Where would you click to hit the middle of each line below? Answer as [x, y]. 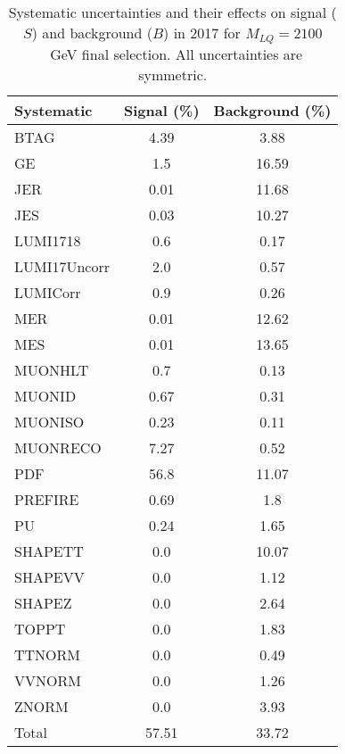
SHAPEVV [49, 576]
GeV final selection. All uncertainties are [177, 54]
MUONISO [49, 421]
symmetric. [173, 74]
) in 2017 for [202, 33]
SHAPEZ [43, 602]
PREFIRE [47, 499]
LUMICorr [48, 292]
